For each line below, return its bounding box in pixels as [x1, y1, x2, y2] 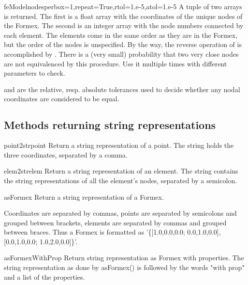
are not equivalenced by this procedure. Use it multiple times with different [4, 58, 227, 68]
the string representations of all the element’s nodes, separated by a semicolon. [4, 175, 237, 185]
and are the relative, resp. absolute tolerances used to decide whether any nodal [4, 84, 240, 94]
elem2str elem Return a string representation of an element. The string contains [4, 166, 238, 176]
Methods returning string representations [4, 117, 216, 132]
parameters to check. [4, 68, 65, 78]
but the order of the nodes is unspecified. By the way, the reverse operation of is [4, 39, 242, 49]
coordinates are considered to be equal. [4, 94, 119, 104]
